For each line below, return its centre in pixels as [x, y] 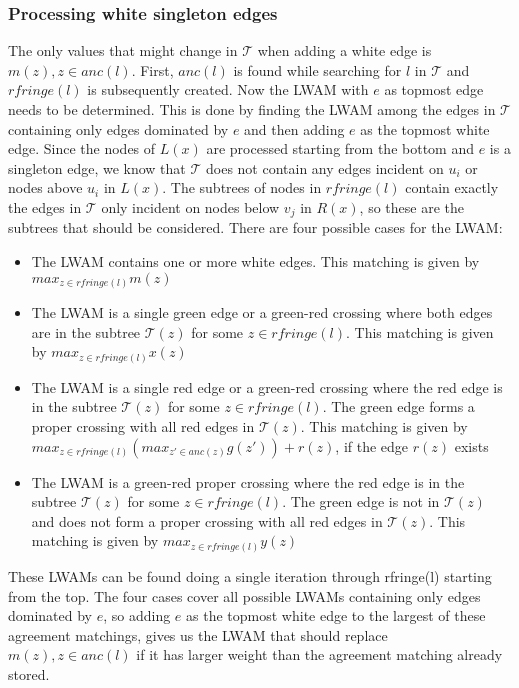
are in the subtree [86, 331]
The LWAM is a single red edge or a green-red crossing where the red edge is [267, 386]
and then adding [294, 128]
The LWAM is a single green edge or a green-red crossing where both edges [262, 312]
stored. [29, 673]
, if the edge [372, 445]
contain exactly [452, 187]
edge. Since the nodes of [82, 148]
